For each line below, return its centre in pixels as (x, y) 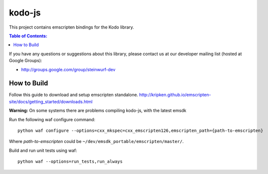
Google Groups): (25, 61)
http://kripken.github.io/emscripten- (175, 95)
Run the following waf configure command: (52, 119)
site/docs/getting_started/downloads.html (51, 101)
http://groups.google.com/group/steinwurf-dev (68, 69)
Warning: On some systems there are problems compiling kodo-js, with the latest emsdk (98, 111)
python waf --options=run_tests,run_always (70, 162)
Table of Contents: (28, 36)
